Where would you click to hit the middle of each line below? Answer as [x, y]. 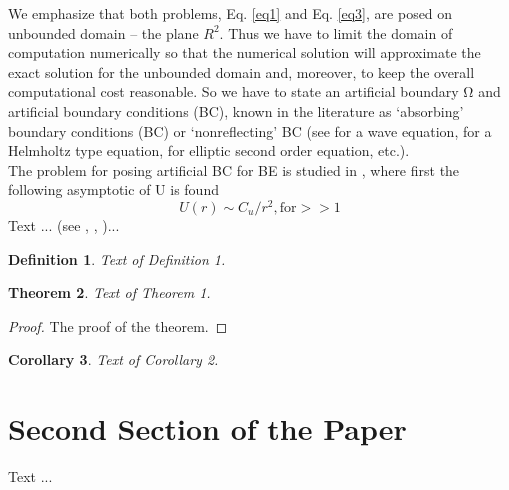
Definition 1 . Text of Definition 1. [117, 258]
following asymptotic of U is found [113, 189]
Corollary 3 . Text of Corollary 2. [113, 359]
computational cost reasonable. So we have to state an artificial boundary [233, 91]
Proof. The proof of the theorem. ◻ [118, 325]
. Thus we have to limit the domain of [336, 32]
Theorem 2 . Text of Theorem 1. [109, 292]
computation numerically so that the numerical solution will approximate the [244, 52]
